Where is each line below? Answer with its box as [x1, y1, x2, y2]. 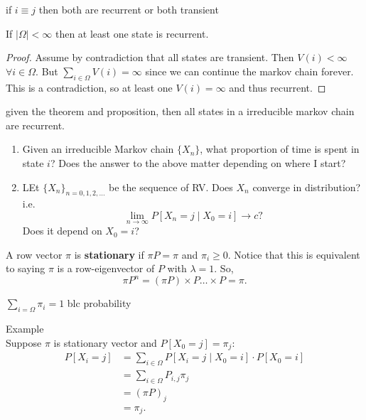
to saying [6, 261, 45, 276]
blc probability [67, 296, 131, 311]
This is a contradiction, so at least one [6, 80, 173, 95]
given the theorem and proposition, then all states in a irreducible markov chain [6, 104, 355, 119]
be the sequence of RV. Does [109, 179, 233, 194]
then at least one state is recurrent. [55, 26, 209, 41]
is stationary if [74, 247, 144, 262]
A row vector [6, 247, 63, 262]
